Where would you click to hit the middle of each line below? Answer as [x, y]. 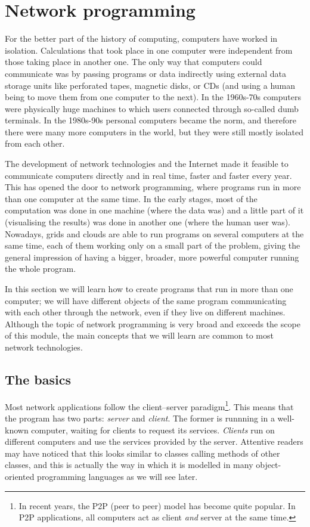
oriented [20, 476]
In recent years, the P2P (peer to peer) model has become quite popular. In [157, 505]
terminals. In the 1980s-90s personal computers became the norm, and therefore [151, 120]
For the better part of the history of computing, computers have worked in [141, 38]
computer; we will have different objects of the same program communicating [146, 300]
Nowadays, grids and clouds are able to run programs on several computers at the [154, 233]
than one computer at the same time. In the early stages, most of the [131, 198]
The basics [38, 379]
